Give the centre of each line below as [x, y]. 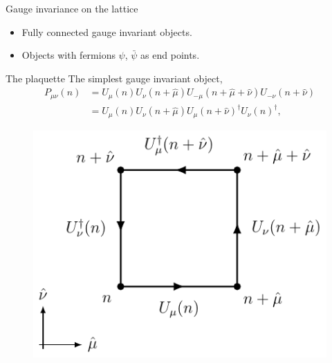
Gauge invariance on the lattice [72, 8]
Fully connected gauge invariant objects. [107, 31]
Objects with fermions [68, 55]
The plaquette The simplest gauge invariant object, [114, 78]
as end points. [170, 55]
